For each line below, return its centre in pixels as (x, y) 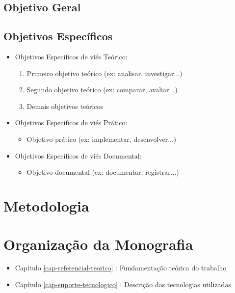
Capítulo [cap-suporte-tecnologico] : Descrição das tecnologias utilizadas (123, 284)
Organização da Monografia (98, 244)
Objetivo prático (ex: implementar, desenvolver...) (102, 139)
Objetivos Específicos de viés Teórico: (71, 56)
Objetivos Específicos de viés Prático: (71, 122)
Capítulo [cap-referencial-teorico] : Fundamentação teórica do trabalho (121, 268)
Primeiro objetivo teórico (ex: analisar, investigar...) (104, 73)
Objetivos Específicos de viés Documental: (78, 155)
